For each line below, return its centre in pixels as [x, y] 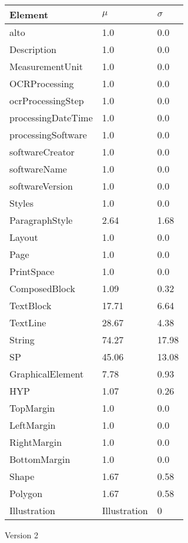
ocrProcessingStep [47, 100]
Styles [21, 203]
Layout [24, 237]
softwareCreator [42, 152]
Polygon [26, 493]
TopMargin [32, 408]
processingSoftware [48, 135]
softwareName [38, 169]
